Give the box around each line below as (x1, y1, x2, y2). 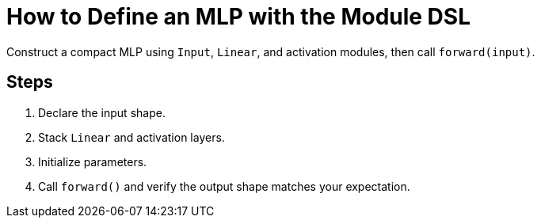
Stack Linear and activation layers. (38, 130, 225, 144)
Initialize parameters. (38, 154, 147, 169)
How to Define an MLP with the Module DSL (6, 3, 471, 30)
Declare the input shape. (38, 105, 166, 120)
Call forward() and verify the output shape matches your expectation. (38, 179, 410, 193)
